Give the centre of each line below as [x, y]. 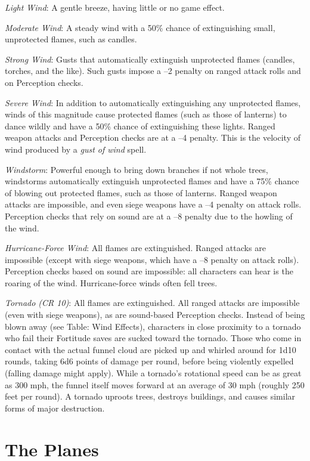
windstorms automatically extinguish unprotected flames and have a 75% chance [152, 181]
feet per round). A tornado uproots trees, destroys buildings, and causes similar [150, 396]
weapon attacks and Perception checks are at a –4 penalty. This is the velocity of [153, 137]
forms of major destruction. [55, 408]
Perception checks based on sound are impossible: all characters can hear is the [149, 271]
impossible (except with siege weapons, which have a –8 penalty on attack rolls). [152, 259]
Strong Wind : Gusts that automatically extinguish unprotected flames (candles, [150, 59]
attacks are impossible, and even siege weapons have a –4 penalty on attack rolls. [153, 204]
